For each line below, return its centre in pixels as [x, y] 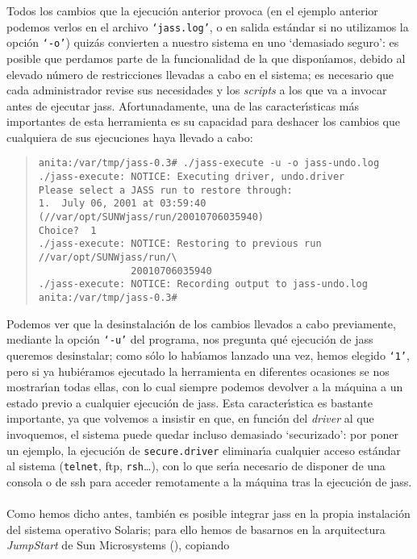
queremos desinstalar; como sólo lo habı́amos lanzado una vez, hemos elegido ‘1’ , [208, 355]
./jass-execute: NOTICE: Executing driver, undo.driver [192, 177]
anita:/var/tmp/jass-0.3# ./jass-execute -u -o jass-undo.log [209, 163]
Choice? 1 [67, 230]
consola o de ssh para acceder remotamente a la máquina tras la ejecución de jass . [209, 481]
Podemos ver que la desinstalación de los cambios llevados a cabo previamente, [201, 323]
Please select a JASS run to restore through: [165, 190]
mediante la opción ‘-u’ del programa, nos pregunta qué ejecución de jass [190, 339]
